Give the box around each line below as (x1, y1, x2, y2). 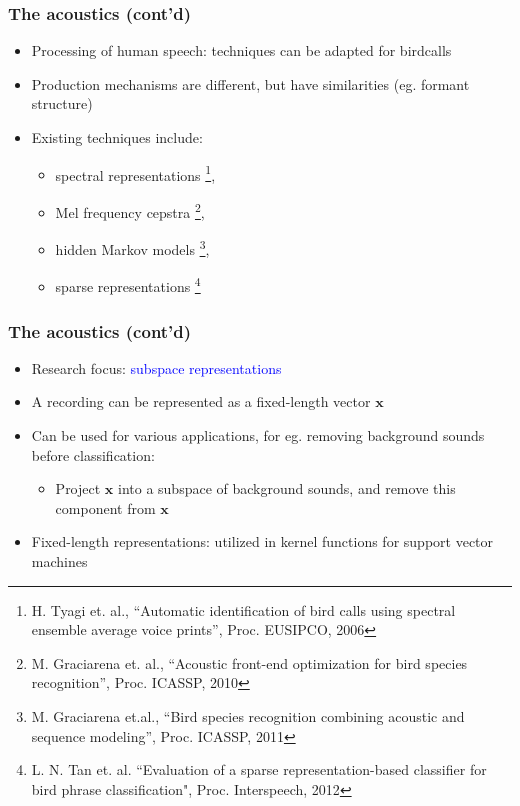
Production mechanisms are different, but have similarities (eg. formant (31, 73, 470, 94)
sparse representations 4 (55, 273, 201, 296)
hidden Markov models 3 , (55, 236, 210, 259)
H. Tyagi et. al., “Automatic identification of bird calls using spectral (31, 599, 456, 620)
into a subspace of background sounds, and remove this (118, 478, 456, 499)
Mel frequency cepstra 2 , (55, 198, 205, 222)
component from (55, 497, 156, 518)
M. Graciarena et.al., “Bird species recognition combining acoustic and (31, 705, 465, 726)
